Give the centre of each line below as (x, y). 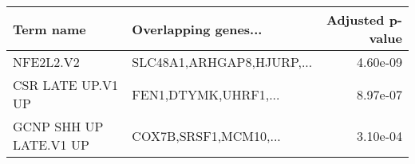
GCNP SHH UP (58, 126)
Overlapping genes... (197, 29)
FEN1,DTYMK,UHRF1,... (206, 94)
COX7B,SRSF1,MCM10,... (206, 135)
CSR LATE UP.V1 (66, 85)
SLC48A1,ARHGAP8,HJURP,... (222, 62)
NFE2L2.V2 (46, 62)
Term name (49, 29)
